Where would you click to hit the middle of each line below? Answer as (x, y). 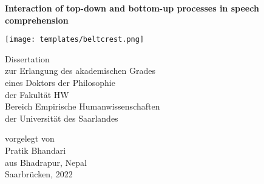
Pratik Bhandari (36, 150)
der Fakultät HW (37, 94)
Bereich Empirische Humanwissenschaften (83, 106)
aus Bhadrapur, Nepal (46, 162)
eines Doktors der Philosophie (60, 83)
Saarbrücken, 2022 (39, 174)
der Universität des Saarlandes (62, 118)
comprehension (37, 20)
